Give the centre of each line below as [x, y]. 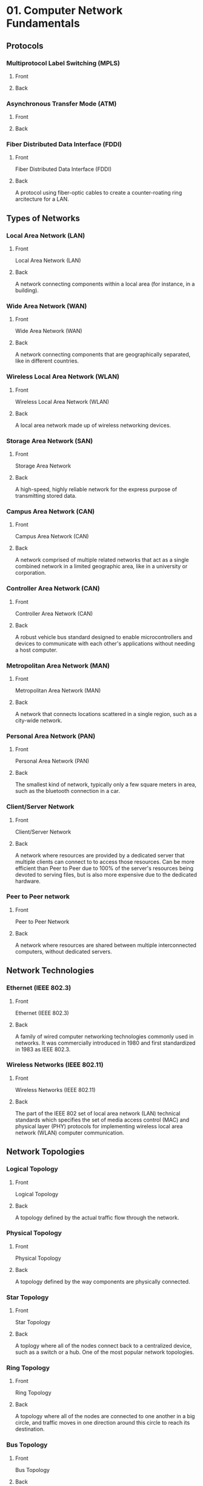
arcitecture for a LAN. [42, 199]
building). [27, 290]
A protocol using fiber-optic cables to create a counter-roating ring [98, 193]
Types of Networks [43, 218]
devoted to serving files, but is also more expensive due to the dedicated [106, 874]
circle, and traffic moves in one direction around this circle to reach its [102, 1423]
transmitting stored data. [46, 496]
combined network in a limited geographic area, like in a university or [101, 566]
